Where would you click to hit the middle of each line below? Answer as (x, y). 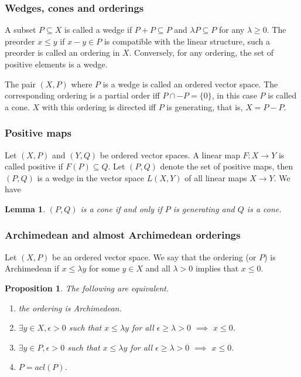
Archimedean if (32, 268)
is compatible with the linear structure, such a (187, 41)
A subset (20, 30)
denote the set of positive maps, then (227, 166)
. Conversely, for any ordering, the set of (201, 52)
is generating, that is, (205, 106)
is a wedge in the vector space (90, 177)
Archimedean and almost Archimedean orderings (123, 235)
